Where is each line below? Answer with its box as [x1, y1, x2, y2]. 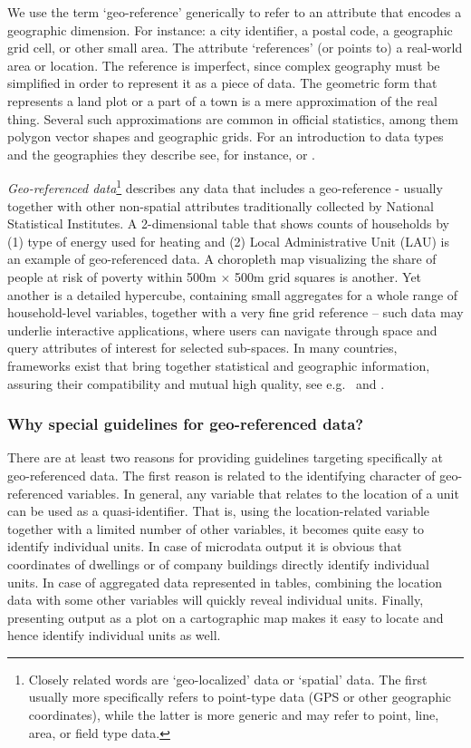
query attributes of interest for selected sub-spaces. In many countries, [7, 338, 398, 357]
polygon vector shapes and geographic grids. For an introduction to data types [7, 127, 444, 146]
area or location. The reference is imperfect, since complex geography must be [7, 55, 440, 74]
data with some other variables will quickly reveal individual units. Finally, [7, 590, 424, 609]
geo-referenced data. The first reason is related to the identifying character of [7, 465, 436, 484]
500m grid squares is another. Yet [235, 267, 422, 286]
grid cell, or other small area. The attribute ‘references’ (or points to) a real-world [7, 38, 463, 57]
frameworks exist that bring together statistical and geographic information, [7, 355, 430, 374]
